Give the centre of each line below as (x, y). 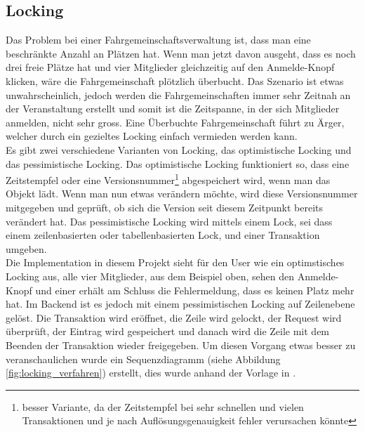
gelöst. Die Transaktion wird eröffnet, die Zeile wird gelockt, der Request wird (174, 317)
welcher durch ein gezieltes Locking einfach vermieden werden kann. (152, 136)
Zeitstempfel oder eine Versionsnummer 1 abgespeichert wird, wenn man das (168, 179)
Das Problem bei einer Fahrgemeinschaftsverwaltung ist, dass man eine (158, 40)
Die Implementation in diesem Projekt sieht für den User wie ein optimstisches (175, 262)
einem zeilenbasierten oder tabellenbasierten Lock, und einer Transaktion (163, 235)
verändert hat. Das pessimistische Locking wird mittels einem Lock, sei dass (169, 221)
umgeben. (26, 248)
